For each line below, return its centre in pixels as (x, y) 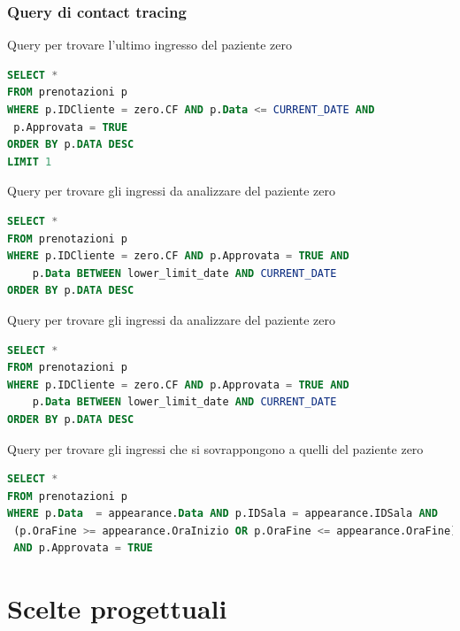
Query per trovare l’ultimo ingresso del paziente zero (149, 45)
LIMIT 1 (30, 162)
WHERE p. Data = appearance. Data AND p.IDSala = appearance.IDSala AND (222, 514)
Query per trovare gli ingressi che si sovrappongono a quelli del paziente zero (215, 448)
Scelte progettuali (117, 608)
